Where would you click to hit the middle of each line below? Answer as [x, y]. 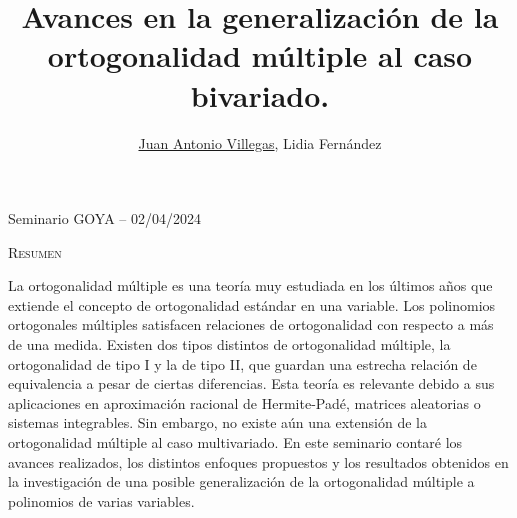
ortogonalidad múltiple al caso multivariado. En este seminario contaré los [235, 442]
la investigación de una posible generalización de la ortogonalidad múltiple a [241, 481]
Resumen [35, 251]
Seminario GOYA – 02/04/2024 [105, 218]
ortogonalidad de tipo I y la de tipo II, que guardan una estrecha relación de [242, 363]
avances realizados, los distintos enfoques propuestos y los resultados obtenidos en [258, 461]
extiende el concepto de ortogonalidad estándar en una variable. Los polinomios [252, 304]
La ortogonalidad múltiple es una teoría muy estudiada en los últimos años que [250, 285]
